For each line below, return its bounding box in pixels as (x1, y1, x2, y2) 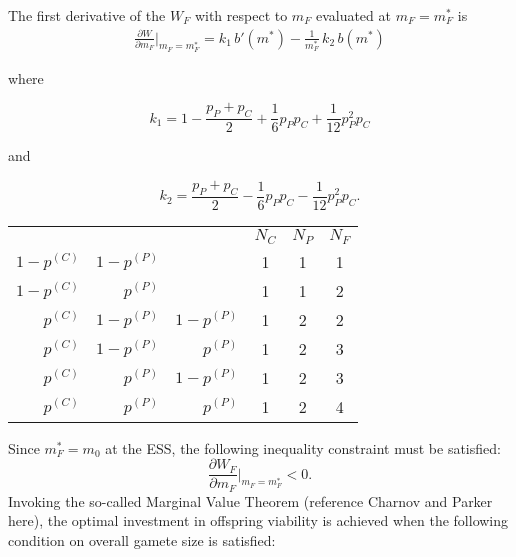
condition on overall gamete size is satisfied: (8, 529, 276, 550)
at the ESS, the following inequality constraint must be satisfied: (105, 437, 501, 458)
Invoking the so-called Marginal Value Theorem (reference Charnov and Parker (8, 490, 493, 511)
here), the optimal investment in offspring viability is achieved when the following (8, 510, 509, 531)
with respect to (194, 5, 288, 25)
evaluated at (315, 5, 391, 25)
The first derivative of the (8, 5, 166, 25)
